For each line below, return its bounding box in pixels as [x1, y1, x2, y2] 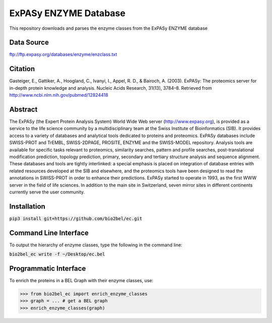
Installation [9, 202, 45, 211]
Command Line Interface [9, 228, 89, 237]
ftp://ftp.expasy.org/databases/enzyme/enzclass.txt [9, 51, 117, 57]
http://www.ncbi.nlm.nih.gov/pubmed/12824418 [9, 92, 108, 98]
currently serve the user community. [9, 189, 85, 195]
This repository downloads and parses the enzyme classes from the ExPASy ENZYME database [9, 25, 208, 31]
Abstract [9, 105, 38, 113]
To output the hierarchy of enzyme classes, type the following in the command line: [9, 242, 182, 248]
